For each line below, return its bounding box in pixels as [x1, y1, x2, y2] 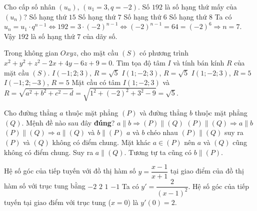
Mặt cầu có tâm [71, 77, 121, 87]
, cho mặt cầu [76, 47, 118, 58]
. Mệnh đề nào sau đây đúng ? [21, 117, 115, 127]
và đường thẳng [139, 107, 187, 118]
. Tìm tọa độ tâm [112, 57, 165, 67]
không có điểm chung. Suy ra [4, 146, 93, 157]
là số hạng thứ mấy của [164, 1, 237, 11]
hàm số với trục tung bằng [4, 180, 85, 191]
